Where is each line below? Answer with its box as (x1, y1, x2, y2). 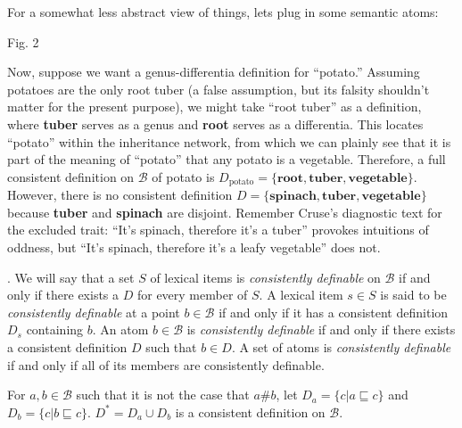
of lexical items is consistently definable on (150, 267, 381, 286)
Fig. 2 (7, 32, 39, 51)
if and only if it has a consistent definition (219, 302, 449, 321)
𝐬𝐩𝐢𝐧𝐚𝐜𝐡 (269, 190, 317, 203)
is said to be (380, 285, 447, 304)
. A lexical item (259, 285, 343, 304)
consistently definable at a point (7, 302, 180, 321)
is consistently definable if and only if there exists (186, 320, 456, 339)
